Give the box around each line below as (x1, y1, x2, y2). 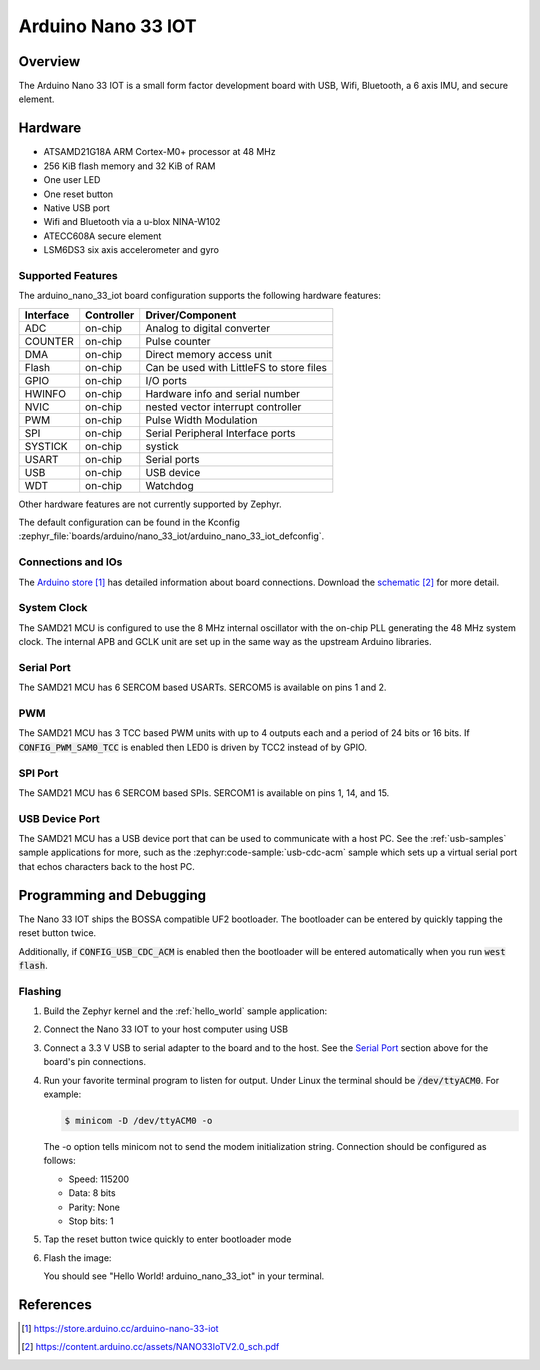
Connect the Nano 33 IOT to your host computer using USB (43, 1023, 289, 1035)
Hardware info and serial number (145, 386, 300, 400)
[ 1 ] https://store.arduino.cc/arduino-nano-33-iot (21, 1322, 219, 1334)
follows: (43, 1155, 76, 1167)
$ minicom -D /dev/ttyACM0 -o (64, 1115, 213, 1126)
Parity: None (68, 1201, 120, 1213)
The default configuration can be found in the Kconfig (18, 516, 240, 529)
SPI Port (18, 766, 59, 780)
